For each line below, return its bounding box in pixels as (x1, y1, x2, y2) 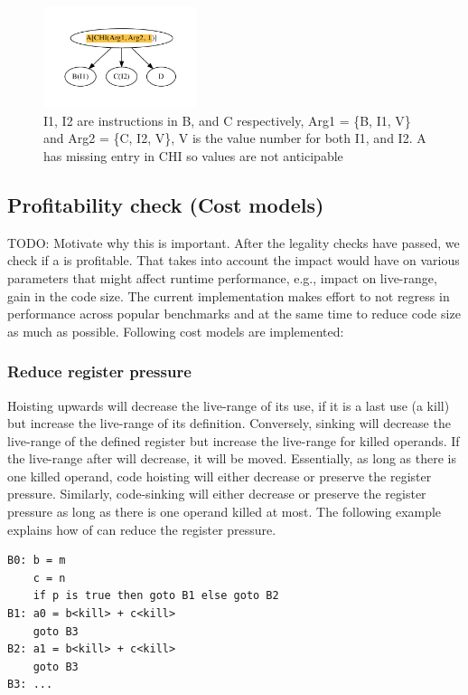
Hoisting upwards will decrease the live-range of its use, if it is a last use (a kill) (7, 395, 450, 414)
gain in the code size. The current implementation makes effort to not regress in (7, 286, 450, 305)
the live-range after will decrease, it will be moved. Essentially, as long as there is (7, 449, 456, 468)
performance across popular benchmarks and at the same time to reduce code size (7, 304, 461, 323)
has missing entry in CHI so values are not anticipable (43, 146, 343, 165)
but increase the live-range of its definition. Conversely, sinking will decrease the (7, 414, 451, 433)
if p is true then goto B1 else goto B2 (33, 589, 279, 603)
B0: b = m (7, 554, 66, 567)
